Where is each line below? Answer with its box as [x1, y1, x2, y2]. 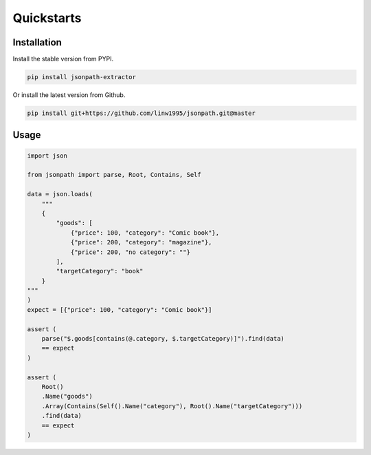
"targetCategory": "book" [56, 267, 144, 275]
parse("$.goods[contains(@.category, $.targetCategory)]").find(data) [41, 335, 285, 343]
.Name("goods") [41, 392, 93, 401]
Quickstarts [12, 10, 82, 25]
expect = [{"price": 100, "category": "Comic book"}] [27, 306, 212, 313]
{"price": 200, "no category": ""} [70, 248, 190, 256]
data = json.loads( [27, 190, 93, 198]
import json [27, 151, 68, 160]
